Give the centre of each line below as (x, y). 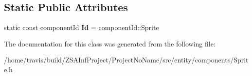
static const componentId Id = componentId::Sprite (81, 27)
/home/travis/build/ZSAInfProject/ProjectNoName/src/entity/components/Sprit (126, 60)
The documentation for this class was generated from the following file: (110, 43)
